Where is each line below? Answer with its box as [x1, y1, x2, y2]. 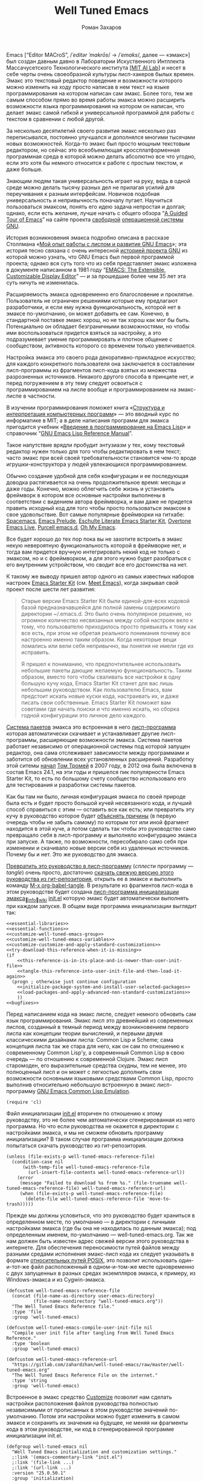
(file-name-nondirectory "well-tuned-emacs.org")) [33, 1298, 164, 1304]
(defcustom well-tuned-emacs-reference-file [6, 1288, 120, 1294]
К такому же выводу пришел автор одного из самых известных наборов [6, 572, 195, 580]
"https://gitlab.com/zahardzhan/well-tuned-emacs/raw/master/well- [11, 1361, 185, 1367]
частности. [27, 392, 56, 399]
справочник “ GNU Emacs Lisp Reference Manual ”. [6, 430, 133, 437]
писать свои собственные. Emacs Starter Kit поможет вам [21, 699, 171, 706]
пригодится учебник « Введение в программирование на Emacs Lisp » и [6, 423, 191, 430]
